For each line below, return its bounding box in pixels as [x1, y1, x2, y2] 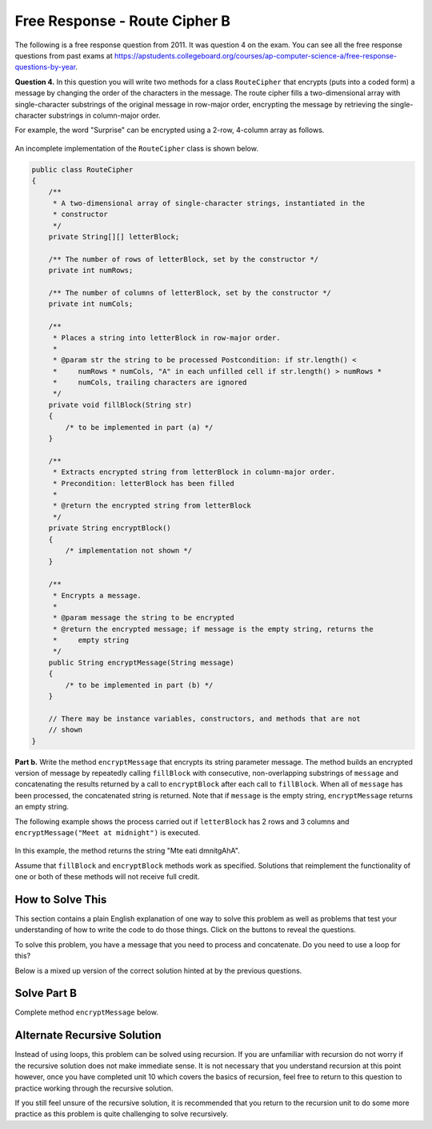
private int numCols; [48, 299, 134, 308]
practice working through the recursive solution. [14, 1083, 174, 1093]
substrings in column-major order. [48, 110, 161, 120]
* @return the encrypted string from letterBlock [52, 501, 251, 510]
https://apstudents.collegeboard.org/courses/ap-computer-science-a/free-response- [114, 50, 398, 60]
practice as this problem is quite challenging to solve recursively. [14, 1109, 229, 1119]
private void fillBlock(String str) [48, 400, 192, 409]
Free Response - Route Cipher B [14, 12, 231, 30]
